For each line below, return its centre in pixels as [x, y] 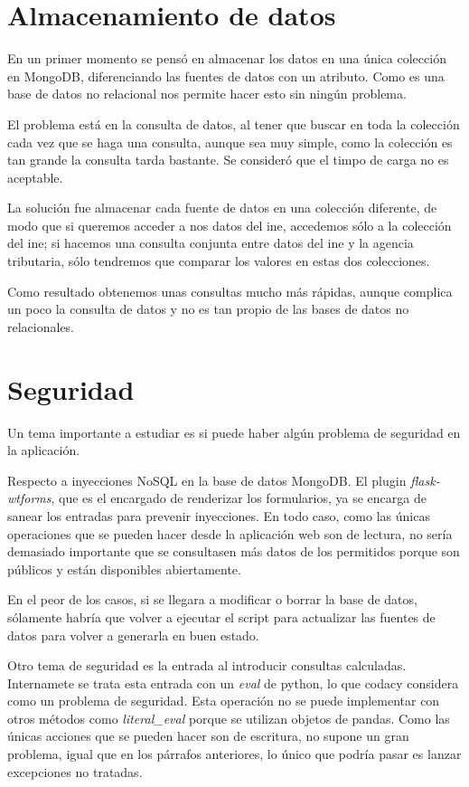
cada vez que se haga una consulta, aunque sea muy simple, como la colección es [230, 142]
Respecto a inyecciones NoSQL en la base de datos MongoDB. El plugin [207, 480]
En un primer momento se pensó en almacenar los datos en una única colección [227, 58]
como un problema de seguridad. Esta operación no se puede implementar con [224, 701]
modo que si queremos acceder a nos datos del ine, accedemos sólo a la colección [230, 225]
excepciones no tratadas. [75, 771]
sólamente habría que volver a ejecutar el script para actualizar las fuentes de [221, 616]
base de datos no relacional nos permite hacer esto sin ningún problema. [207, 94]
